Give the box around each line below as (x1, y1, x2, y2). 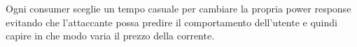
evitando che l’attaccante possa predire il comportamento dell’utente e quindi (6, 15, 337, 29)
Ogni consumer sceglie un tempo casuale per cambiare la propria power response (6, 1, 351, 15)
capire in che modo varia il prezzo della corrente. (6, 28, 215, 43)
